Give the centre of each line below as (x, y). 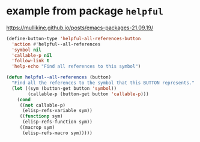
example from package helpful (85, 11)
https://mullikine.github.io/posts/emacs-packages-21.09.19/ (80, 28)
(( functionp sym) (41, 116)
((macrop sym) (37, 128)
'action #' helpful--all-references (56, 44)
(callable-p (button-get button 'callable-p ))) (88, 94)
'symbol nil (27, 50)
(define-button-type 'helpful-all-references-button (74, 38)
